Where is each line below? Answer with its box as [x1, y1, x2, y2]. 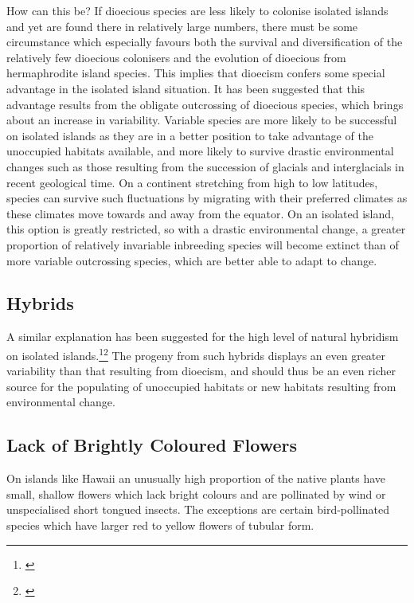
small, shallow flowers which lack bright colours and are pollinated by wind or [6, 485, 386, 502]
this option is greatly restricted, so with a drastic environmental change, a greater [6, 221, 406, 237]
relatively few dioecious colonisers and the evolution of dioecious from [6, 49, 346, 65]
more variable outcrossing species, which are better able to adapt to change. [6, 252, 377, 268]
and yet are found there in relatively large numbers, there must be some [6, 18, 358, 34]
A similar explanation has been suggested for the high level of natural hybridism [6, 328, 399, 345]
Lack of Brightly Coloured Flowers [6, 433, 297, 457]
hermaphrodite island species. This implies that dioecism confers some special [6, 65, 385, 81]
